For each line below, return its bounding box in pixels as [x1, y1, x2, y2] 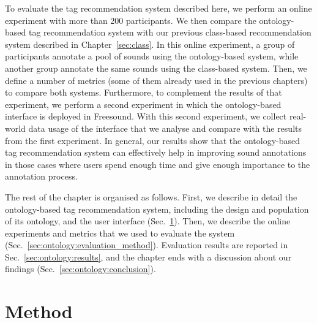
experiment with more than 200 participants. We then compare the [5, 13, 256, 26]
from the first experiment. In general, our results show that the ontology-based [5, 134, 300, 146]
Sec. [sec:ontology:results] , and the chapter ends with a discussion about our [5, 250, 292, 263]
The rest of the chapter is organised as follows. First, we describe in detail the [5, 190, 297, 203]
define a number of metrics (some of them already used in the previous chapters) [5, 74, 308, 86]
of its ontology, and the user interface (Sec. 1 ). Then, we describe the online [5, 215, 291, 227]
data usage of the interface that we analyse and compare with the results [28, 121, 302, 134]
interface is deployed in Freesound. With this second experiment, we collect [5, 110, 287, 123]
